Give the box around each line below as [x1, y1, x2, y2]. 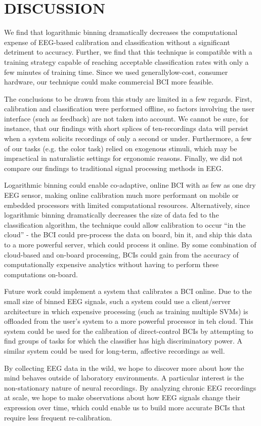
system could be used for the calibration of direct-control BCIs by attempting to [4, 325, 253, 336]
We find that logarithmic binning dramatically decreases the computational [4, 27, 238, 37]
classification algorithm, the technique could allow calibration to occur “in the [4, 219, 246, 230]
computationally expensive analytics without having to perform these [4, 259, 219, 270]
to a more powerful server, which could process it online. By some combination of [4, 239, 256, 249]
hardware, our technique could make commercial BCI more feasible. [4, 76, 214, 87]
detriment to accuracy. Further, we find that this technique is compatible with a [4, 47, 252, 57]
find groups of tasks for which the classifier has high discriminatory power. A [4, 335, 242, 346]
